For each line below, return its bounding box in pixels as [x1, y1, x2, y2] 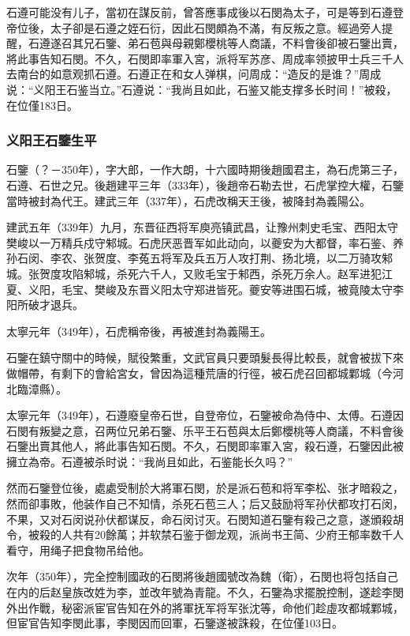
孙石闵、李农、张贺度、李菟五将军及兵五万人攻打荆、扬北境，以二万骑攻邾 [6, 250, 393, 266]
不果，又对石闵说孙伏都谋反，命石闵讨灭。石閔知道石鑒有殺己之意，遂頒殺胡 [6, 510, 404, 527]
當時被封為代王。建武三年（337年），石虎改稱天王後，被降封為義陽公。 [6, 192, 371, 209]
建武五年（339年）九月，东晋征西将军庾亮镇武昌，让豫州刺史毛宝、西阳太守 [6, 219, 398, 235]
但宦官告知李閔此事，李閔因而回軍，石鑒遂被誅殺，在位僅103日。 [6, 615, 343, 631]
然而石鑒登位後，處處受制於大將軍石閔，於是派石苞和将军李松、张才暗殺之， [6, 480, 404, 496]
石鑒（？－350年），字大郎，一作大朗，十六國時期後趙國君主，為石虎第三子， [6, 161, 404, 178]
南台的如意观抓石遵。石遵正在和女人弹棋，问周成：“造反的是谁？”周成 [17, 66, 382, 82]
